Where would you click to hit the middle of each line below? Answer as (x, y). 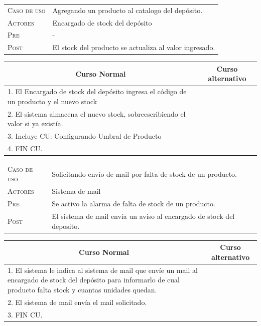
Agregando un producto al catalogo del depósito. (127, 10)
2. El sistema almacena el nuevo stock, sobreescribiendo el (97, 113)
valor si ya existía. (35, 123)
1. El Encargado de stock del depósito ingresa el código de (97, 91)
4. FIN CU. (25, 148)
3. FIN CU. (25, 314)
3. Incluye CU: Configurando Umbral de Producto (85, 136)
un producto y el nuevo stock (52, 101)
